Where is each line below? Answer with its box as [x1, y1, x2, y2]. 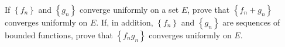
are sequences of [222, 16, 280, 28]
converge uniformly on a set [79, 3, 179, 15]
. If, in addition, [96, 16, 153, 28]
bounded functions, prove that [5, 29, 113, 41]
